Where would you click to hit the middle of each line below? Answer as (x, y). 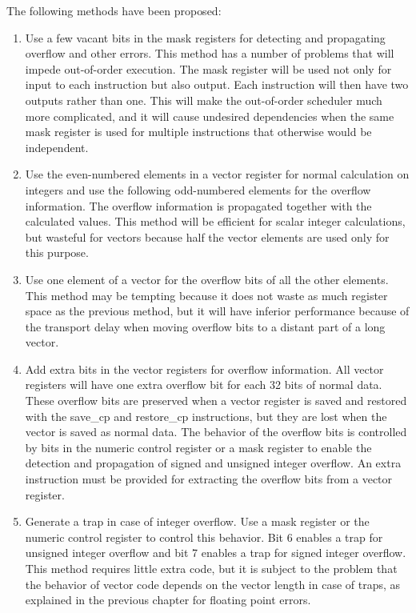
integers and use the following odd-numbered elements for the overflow (198, 189)
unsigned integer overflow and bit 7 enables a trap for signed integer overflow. (216, 553)
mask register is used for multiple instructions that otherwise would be (198, 132)
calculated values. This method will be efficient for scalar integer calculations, (215, 221)
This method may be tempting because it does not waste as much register (206, 295)
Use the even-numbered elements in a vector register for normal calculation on (217, 174)
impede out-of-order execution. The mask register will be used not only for (208, 68)
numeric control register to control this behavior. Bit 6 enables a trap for (204, 537)
